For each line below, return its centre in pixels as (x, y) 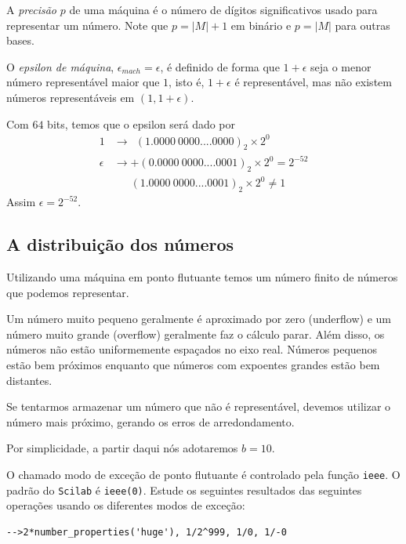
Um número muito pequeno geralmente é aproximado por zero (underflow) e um (199, 319)
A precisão (32, 9)
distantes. (29, 380)
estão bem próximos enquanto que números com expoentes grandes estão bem (193, 364)
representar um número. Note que (87, 25)
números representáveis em (71, 97)
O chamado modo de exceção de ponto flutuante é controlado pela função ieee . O (203, 474)
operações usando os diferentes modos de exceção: (126, 505)
